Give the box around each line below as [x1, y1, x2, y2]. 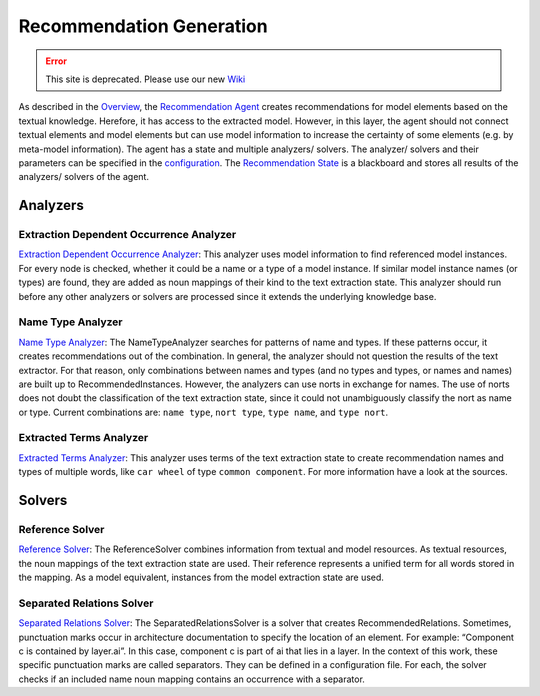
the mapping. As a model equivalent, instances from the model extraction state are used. [18, 571, 385, 584]
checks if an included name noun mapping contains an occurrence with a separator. [18, 673, 365, 685]
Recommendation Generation [18, 15, 269, 37]
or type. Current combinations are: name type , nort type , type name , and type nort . [18, 406, 389, 418]
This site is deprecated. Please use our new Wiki [45, 73, 246, 85]
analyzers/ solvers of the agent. [18, 171, 150, 183]
